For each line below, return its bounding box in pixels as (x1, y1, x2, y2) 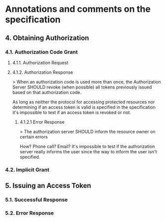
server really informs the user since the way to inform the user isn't (19, 148, 157, 154)
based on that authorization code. (12, 89, 82, 95)
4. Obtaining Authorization (5, 34, 89, 42)
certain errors (19, 133, 48, 139)
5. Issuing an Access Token (5, 181, 92, 190)
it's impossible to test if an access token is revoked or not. (12, 109, 131, 115)
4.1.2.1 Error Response (19, 119, 65, 125)
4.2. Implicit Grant (5, 166, 50, 173)
